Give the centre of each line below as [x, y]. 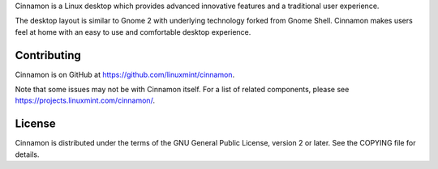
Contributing [48, 55]
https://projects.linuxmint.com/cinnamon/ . [85, 100]
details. [27, 154]
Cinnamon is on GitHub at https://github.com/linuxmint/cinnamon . [125, 74]
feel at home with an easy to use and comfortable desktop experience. [133, 32]
